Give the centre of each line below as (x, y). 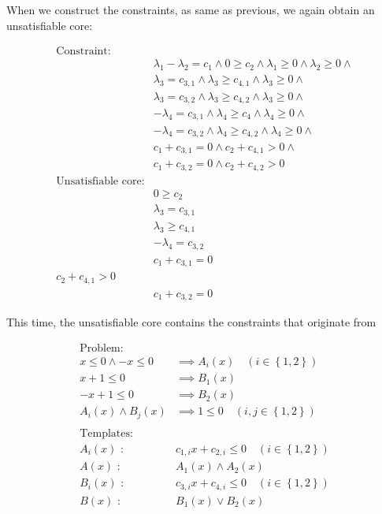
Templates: (106, 433)
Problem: (102, 348)
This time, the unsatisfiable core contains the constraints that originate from (191, 322)
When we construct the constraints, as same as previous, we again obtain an (191, 9)
